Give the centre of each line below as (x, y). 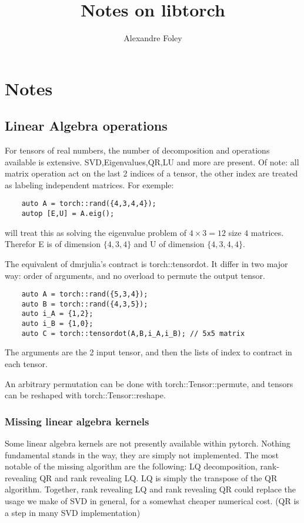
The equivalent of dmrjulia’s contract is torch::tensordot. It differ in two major (146, 263)
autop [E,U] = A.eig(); (68, 214)
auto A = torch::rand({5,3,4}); (85, 294)
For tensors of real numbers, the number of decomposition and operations (137, 150)
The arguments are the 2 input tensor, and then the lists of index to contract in (148, 352)
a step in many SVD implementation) (73, 512)
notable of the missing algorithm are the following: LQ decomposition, (131, 466)
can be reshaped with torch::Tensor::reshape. (85, 395)
